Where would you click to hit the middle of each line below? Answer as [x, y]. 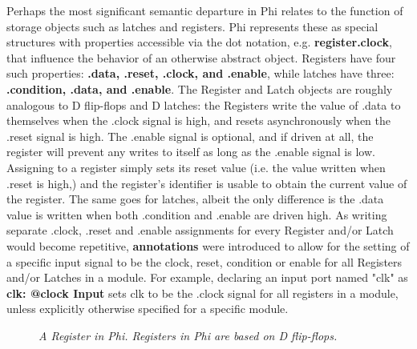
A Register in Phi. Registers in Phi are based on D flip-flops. [188, 335]
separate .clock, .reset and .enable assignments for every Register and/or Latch [200, 230]
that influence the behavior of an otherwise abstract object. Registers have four [201, 57]
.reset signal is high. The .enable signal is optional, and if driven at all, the [190, 136]
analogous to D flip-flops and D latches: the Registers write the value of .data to [204, 104]
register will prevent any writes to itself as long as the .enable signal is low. [191, 152]
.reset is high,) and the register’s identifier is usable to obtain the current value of [207, 183]
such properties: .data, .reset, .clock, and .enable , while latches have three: [200, 73]
